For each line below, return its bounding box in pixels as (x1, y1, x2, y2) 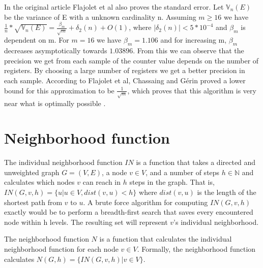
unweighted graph (4, 166, 60, 177)
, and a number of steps (145, 166, 220, 177)
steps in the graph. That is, (129, 177, 215, 187)
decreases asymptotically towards (4, 45, 107, 56)
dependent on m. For (4, 35, 69, 45)
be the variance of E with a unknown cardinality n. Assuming (4, 11, 196, 22)
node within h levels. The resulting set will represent (4, 216, 168, 227)
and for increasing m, (160, 35, 227, 45)
